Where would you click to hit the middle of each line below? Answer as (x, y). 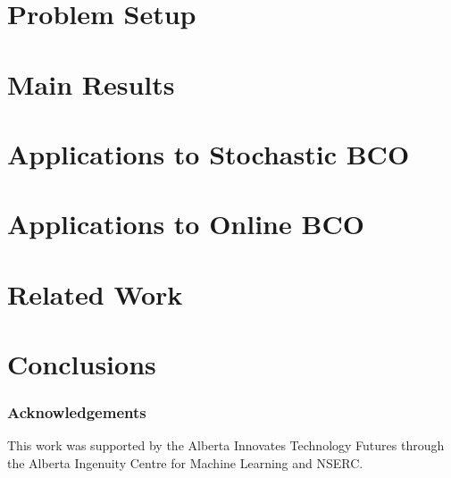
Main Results (91, 84)
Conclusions (82, 364)
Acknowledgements (77, 412)
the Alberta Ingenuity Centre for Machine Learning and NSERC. (185, 463)
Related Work (95, 294)
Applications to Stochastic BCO (209, 153)
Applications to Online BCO (186, 224)
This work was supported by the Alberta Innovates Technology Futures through (226, 445)
